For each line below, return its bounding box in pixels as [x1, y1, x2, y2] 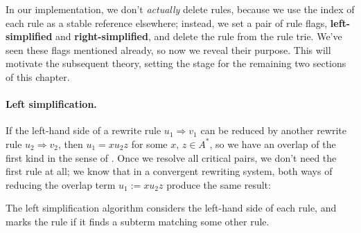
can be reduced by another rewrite [200, 123, 346, 138]
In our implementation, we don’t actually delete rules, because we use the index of [6, 2, 355, 16]
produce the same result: [166, 177, 271, 192]
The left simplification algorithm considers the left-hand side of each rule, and [6, 201, 337, 215]
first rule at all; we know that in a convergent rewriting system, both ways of [6, 164, 333, 178]
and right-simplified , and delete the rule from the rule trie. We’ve [55, 29, 342, 44]
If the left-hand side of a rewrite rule [6, 123, 161, 138]
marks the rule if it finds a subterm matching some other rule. [6, 214, 270, 228]
